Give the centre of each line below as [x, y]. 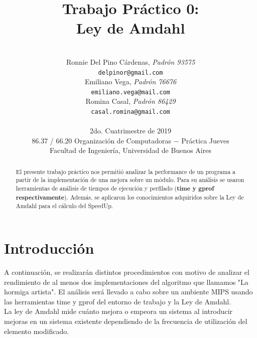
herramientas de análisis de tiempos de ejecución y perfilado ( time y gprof [115, 189]
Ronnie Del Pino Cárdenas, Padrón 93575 [131, 61]
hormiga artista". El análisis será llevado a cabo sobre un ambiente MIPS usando [128, 292]
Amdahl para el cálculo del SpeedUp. [65, 206]
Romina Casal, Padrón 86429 [131, 101]
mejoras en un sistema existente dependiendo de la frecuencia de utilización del [126, 321]
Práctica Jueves [205, 140]
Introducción [49, 248]
